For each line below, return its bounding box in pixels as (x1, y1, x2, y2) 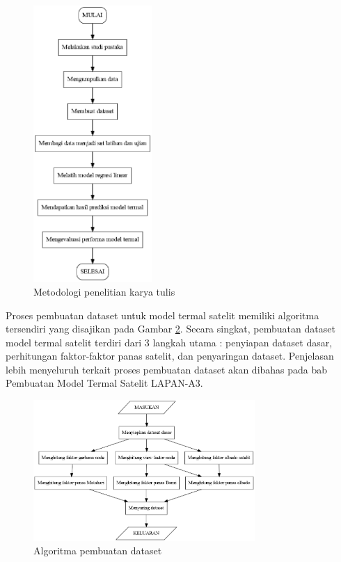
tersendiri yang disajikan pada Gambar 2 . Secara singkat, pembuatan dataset (6, 321, 335, 336)
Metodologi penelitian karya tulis (33, 284, 175, 298)
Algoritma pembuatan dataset (33, 543, 162, 558)
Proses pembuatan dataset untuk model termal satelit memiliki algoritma (6, 307, 319, 322)
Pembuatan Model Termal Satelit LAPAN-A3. (6, 376, 203, 390)
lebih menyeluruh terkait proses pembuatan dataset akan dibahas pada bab (6, 362, 328, 376)
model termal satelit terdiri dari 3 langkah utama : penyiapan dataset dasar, (6, 335, 333, 349)
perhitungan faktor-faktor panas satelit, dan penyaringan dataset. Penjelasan (6, 348, 334, 363)
